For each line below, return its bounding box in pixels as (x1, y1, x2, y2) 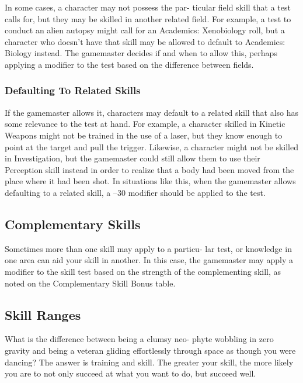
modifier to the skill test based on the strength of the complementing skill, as (5, 265, 281, 277)
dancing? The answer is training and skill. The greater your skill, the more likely (5, 356, 294, 368)
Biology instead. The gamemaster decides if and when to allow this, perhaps (5, 47, 277, 59)
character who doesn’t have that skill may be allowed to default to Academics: (5, 35, 285, 47)
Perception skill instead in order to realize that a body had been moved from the (5, 163, 294, 175)
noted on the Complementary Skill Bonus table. (5, 277, 176, 289)
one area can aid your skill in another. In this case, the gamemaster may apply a (5, 254, 293, 266)
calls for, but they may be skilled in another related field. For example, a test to (5, 12, 291, 25)
